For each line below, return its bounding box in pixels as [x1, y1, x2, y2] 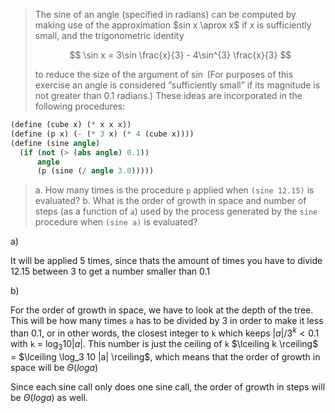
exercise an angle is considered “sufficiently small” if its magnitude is [34, 79, 321, 91]
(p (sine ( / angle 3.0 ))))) [36, 166, 155, 176]
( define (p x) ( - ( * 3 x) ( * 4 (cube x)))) [10, 129, 195, 139]
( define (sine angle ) [10, 138, 101, 148]
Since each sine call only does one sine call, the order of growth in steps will [10, 380, 326, 393]
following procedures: [34, 100, 126, 112]
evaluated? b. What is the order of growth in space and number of [34, 195, 307, 207]
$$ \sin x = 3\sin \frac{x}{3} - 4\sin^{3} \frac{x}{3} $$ [69, 49, 292, 61]
